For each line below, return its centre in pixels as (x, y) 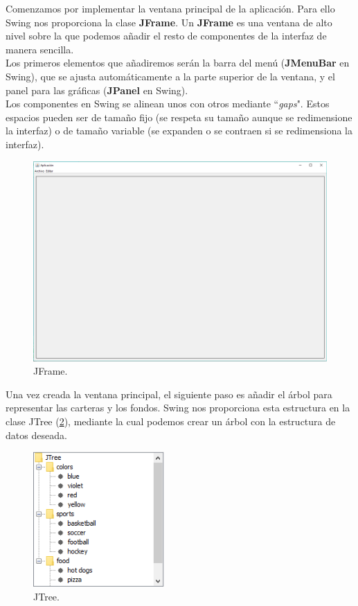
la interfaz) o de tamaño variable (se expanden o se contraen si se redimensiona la (179, 131)
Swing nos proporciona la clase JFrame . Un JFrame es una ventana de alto (169, 22)
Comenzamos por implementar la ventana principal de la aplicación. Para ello (170, 8)
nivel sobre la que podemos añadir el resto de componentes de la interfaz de (166, 36)
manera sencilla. (40, 49)
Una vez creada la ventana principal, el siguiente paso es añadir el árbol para (169, 394)
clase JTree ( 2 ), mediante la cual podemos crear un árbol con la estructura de (171, 421)
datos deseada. (36, 435)
